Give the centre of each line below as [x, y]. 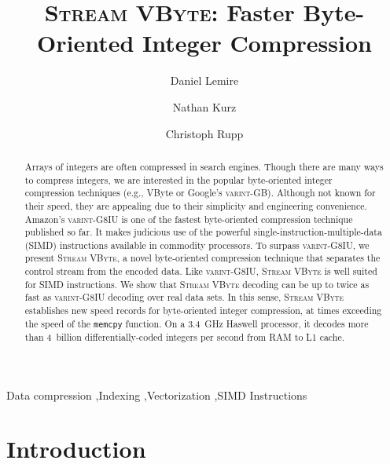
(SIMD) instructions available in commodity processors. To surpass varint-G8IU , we [197, 245]
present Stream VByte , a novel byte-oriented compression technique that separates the [202, 258]
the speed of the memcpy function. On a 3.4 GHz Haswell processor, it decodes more [197, 323]
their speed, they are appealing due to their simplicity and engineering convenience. [196, 205]
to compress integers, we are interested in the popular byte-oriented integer [178, 179]
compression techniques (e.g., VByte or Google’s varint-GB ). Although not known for [200, 193]
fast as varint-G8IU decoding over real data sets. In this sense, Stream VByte [184, 297]
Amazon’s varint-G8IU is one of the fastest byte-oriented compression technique [189, 219]
